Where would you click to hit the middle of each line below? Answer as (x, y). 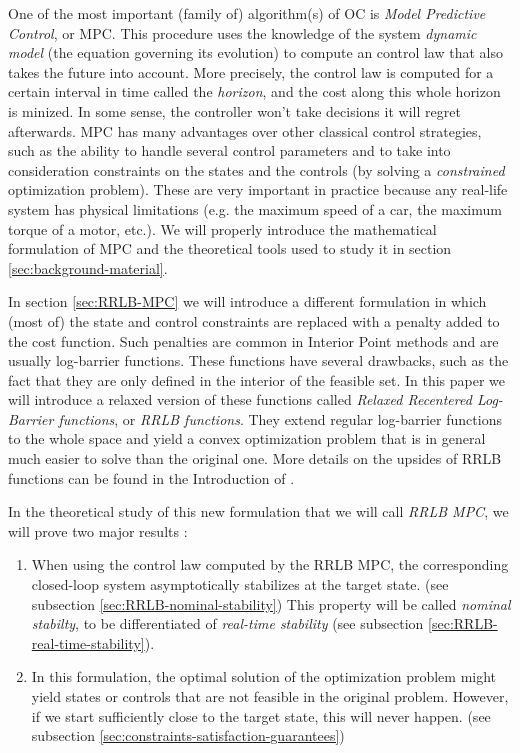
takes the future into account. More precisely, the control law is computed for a (251, 71)
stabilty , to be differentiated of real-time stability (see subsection (227, 623)
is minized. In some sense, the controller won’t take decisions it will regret (234, 110)
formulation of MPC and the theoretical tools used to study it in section (230, 248)
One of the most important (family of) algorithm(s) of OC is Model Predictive (247, 13)
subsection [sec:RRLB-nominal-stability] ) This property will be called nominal (271, 603)
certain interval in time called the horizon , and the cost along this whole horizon (254, 91)
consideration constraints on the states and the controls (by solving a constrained (256, 169)
